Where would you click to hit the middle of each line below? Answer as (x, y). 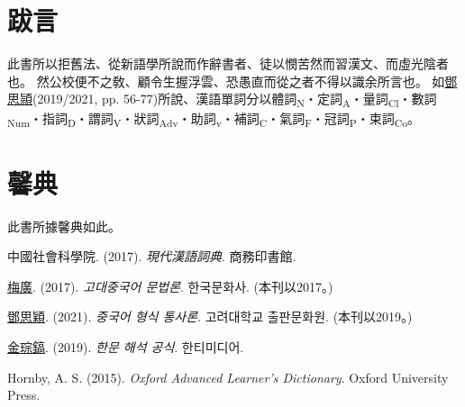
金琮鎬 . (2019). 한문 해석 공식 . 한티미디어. (126, 347)
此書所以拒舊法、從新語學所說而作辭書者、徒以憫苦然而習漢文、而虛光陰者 (228, 63)
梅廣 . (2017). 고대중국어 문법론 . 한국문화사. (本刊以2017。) (170, 286)
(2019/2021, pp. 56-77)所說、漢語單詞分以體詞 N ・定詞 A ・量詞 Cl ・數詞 (235, 100)
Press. (24, 395)
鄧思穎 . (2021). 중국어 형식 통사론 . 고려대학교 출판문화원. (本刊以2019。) (210, 317)
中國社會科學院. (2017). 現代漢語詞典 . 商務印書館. (152, 256)
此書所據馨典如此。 (64, 226)
